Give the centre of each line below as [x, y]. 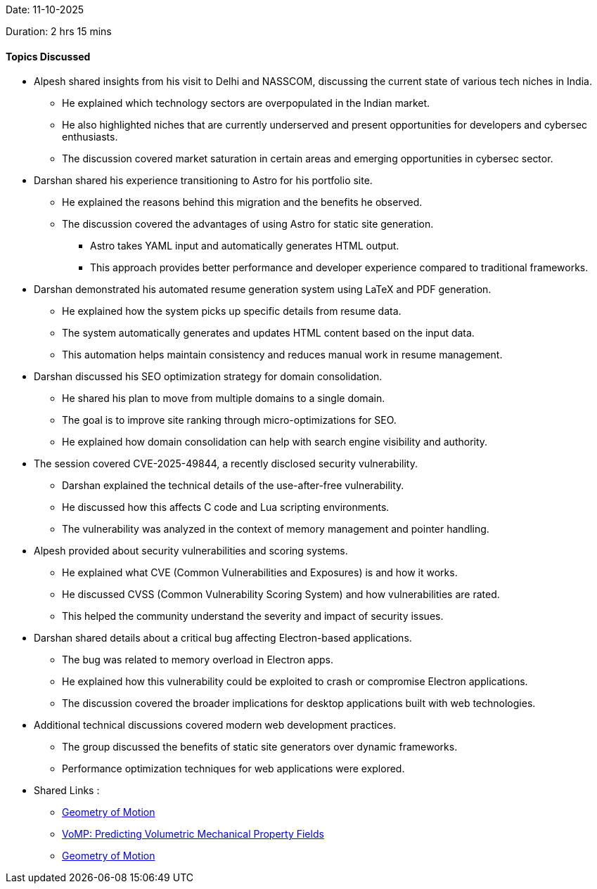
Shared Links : [67, 791]
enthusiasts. [90, 137]
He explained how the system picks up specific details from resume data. [232, 311]
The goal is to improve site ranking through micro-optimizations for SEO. [229, 420]
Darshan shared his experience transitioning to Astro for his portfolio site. [203, 181]
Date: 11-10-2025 [45, 9]
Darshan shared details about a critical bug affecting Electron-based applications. [223, 638]
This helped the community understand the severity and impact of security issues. [253, 616]
